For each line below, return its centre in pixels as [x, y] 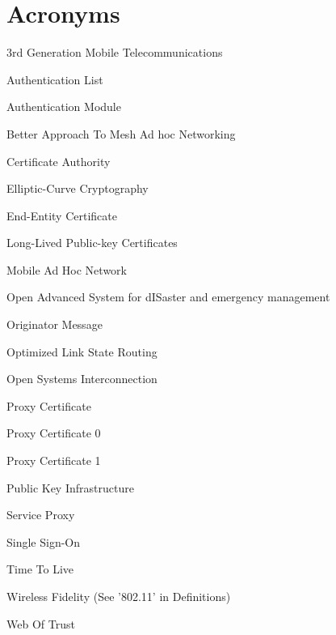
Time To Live [40, 569]
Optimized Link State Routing [82, 351]
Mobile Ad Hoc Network [67, 269]
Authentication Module [64, 107]
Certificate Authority [59, 161]
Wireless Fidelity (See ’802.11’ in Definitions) [119, 596]
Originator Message [55, 324]
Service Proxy [41, 515]
